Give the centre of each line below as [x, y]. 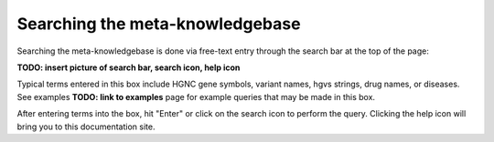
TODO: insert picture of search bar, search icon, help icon [129, 67]
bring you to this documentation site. [86, 127]
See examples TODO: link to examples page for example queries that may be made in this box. [196, 96]
